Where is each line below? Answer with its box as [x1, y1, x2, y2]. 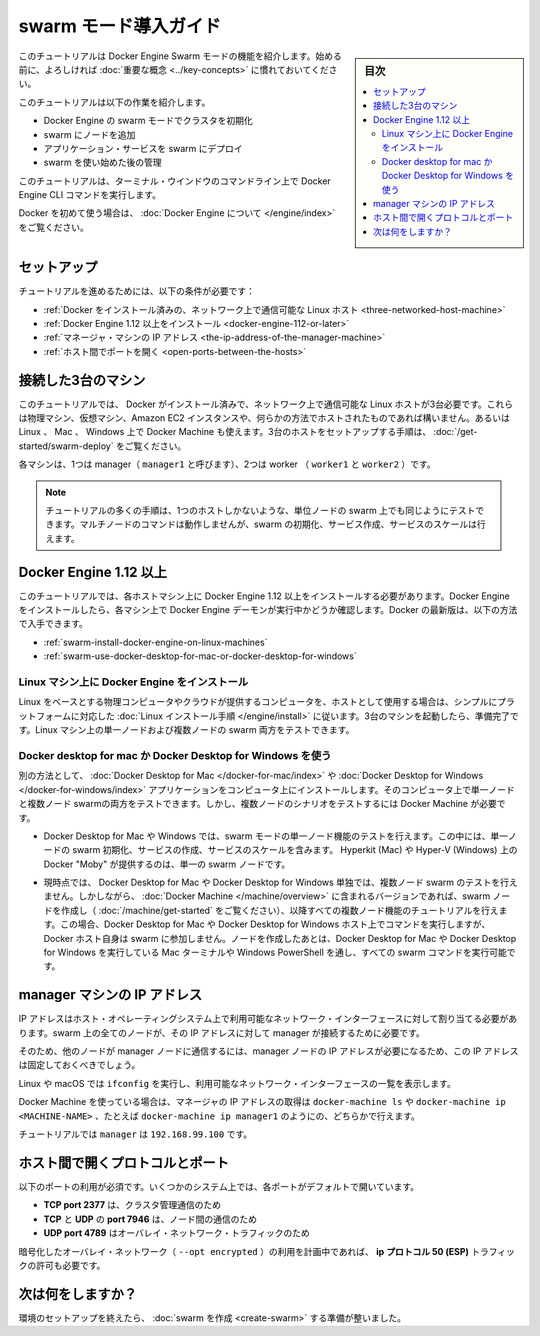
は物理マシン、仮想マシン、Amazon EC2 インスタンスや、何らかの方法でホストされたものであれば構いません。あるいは [18, 412, 510, 424]
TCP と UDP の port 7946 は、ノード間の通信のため [43, 1213, 257, 1225]
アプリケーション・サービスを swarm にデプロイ [43, 142, 244, 154]
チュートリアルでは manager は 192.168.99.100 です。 [18, 1128, 253, 1140]
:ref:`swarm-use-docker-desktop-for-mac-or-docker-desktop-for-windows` [43, 650, 357, 662]
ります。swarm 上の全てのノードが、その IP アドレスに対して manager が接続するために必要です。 [18, 1026, 425, 1039]
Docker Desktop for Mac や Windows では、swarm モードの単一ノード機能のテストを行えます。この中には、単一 [43, 830, 509, 842]
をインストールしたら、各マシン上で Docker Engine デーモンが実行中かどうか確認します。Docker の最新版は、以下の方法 [18, 604, 518, 616]
